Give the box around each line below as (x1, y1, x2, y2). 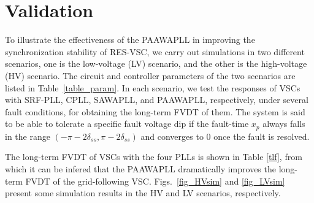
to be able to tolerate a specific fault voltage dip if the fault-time (5, 117, 249, 130)
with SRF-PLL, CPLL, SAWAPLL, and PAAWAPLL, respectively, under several (5, 93, 308, 106)
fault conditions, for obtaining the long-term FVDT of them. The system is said (5, 105, 305, 118)
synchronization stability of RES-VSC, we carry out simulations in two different (5, 45, 305, 58)
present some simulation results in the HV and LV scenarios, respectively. (5, 186, 281, 199)
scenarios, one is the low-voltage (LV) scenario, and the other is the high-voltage (5, 57, 307, 70)
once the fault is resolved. (213, 129, 310, 142)
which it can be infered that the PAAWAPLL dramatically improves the (5, 162, 276, 175)
